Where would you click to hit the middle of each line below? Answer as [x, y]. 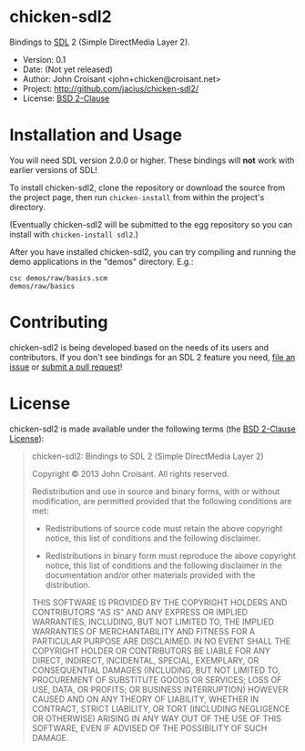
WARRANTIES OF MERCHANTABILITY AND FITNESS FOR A [143, 631]
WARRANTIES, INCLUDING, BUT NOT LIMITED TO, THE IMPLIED [153, 622]
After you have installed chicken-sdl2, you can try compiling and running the [153, 251]
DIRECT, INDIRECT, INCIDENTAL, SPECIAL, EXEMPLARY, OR [145, 660]
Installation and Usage [96, 135]
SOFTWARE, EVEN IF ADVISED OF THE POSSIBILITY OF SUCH [149, 728]
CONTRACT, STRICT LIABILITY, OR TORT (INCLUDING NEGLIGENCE [161, 708]
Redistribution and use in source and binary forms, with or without [156, 491]
